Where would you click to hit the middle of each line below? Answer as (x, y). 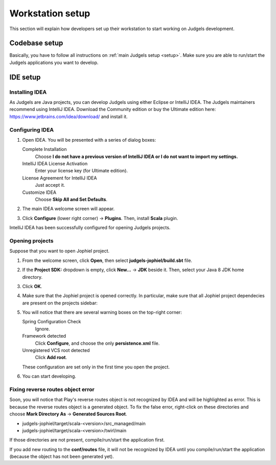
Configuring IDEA (32, 129)
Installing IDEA (28, 92)
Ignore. (43, 329)
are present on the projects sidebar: (60, 303)
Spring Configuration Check (52, 322)
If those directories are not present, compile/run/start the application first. (87, 440)
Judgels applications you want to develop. (54, 62)
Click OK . (32, 286)
